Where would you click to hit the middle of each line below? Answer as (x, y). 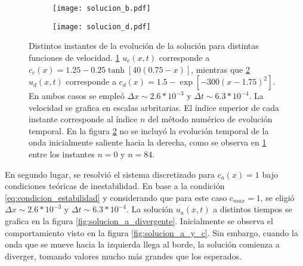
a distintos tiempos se (253, 209)
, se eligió (277, 197)
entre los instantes (62, 154)
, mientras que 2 (220, 69)
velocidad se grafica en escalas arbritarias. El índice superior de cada (154, 107)
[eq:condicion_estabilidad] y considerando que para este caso (116, 197)
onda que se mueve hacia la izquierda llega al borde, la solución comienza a (142, 244)
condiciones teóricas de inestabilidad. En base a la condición (115, 186)
